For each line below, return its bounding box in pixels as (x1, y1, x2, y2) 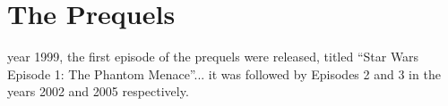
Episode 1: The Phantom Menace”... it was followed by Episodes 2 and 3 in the (7, 64, 441, 83)
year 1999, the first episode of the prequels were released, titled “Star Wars (7, 47, 419, 66)
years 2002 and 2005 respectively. (7, 82, 189, 101)
